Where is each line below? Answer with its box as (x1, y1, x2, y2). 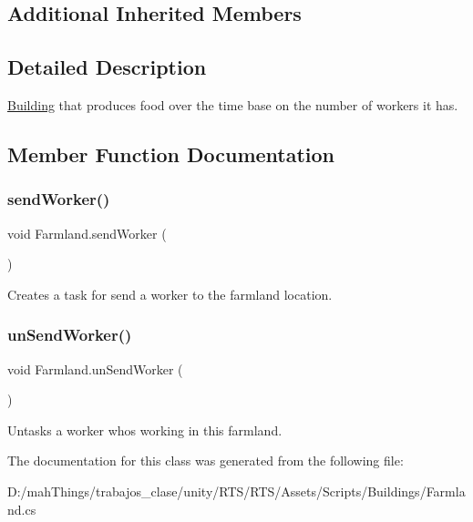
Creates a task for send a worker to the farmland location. (7, 284, 333, 303)
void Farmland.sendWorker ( (7, 223, 167, 242)
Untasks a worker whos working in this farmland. (7, 420, 283, 439)
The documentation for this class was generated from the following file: (7, 451, 404, 470)
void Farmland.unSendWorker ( (7, 359, 183, 378)
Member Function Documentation (7, 139, 335, 168)
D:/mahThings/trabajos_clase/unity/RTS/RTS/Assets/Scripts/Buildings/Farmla (7, 481, 466, 500)
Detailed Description (7, 53, 207, 81)
